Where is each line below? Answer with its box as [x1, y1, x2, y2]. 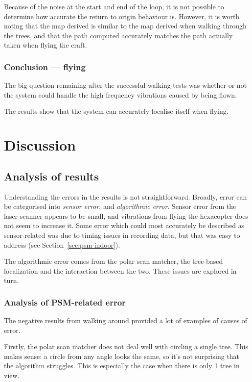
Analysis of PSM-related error [4, 296, 126, 308]
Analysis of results [4, 168, 99, 183]
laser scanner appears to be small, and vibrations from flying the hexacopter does [4, 210, 248, 221]
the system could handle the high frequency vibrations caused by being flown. [4, 89, 237, 100]
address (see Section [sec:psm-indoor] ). [4, 239, 120, 250]
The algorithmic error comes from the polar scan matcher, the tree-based [4, 256, 223, 266]
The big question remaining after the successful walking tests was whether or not [4, 80, 247, 90]
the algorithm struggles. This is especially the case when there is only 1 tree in [4, 360, 240, 371]
